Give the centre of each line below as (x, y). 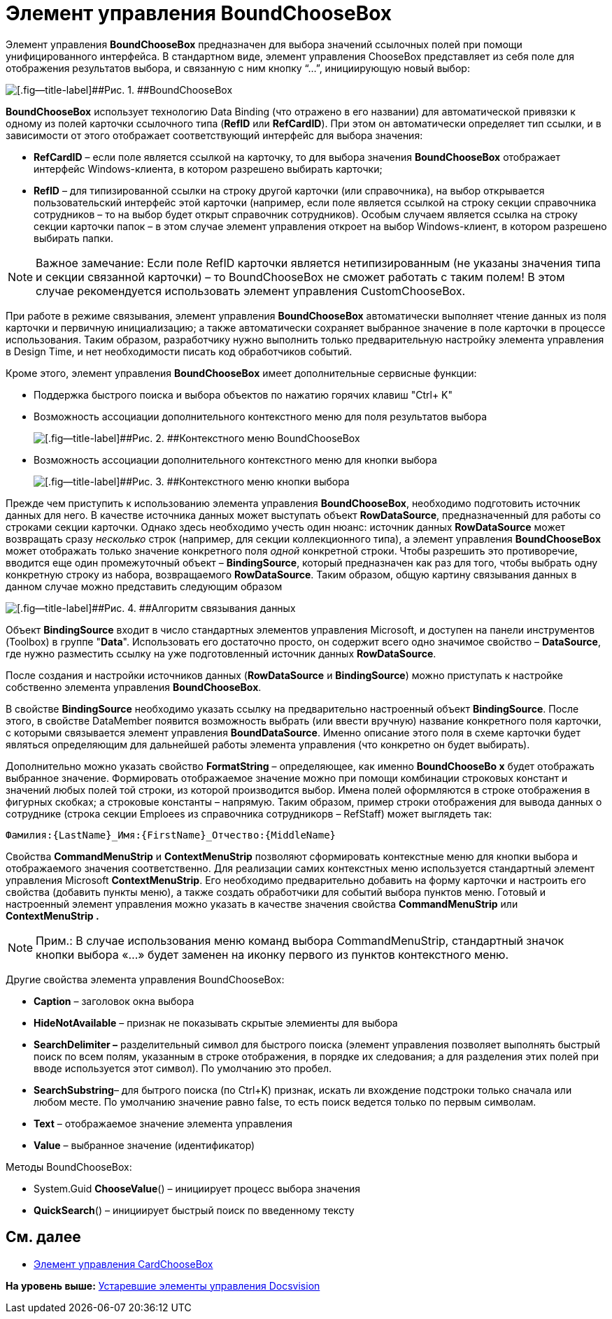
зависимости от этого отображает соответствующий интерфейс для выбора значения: (214, 135)
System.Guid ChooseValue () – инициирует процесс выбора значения (197, 1188)
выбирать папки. (74, 238)
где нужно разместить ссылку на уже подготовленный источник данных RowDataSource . (221, 653)
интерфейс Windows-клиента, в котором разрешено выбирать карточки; (208, 169)
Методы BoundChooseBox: (69, 1167)
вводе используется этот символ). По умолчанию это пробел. (183, 1068)
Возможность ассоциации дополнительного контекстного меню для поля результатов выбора (261, 416)
